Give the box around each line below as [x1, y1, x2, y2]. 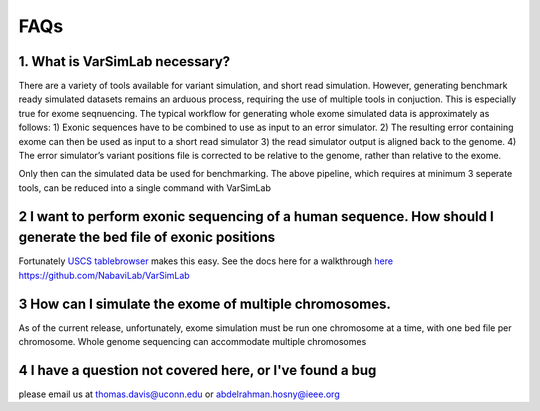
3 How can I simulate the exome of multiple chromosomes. [18, 295, 392, 312]
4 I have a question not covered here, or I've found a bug [18, 361, 377, 379]
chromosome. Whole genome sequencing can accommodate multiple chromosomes [18, 335, 367, 347]
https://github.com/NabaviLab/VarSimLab [18, 269, 190, 281]
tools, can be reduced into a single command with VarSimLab [18, 181, 272, 194]
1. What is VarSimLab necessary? [18, 53, 231, 70]
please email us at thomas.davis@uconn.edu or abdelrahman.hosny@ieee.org [18, 388, 340, 400]
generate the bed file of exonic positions [18, 229, 276, 246]
